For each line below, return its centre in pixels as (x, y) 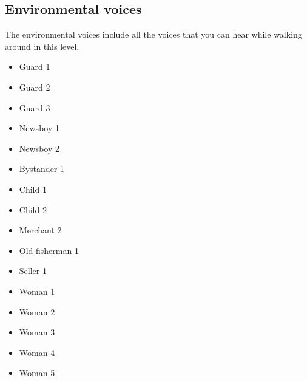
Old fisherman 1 (49, 250)
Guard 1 (35, 67)
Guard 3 (35, 107)
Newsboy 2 (39, 148)
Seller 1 (33, 271)
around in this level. (42, 46)
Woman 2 (37, 311)
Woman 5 (37, 373)
